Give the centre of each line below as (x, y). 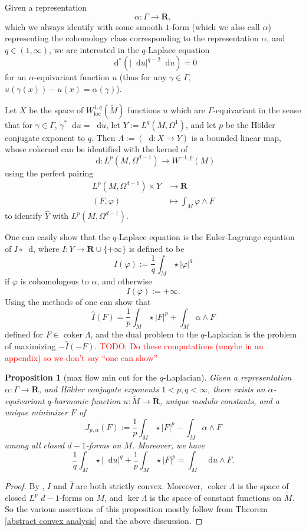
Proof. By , (25, 485)
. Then (103, 137)
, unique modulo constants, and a (219, 400)
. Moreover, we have (168, 445)
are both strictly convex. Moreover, (139, 485)
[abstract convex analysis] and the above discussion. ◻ (104, 520)
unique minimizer (36, 412)
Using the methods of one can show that (78, 301)
